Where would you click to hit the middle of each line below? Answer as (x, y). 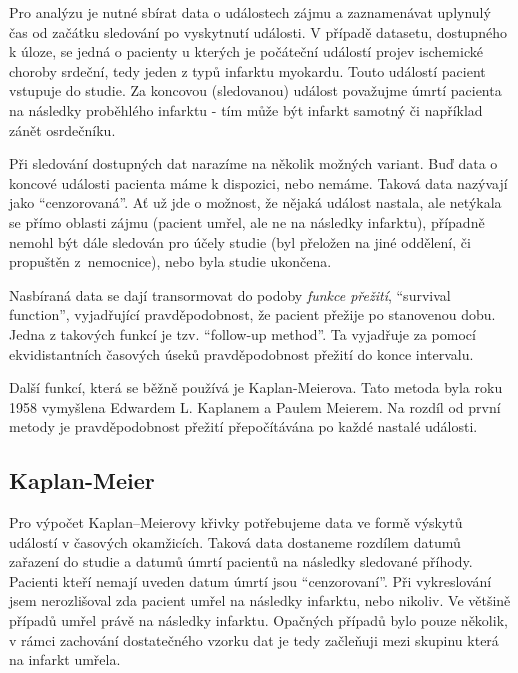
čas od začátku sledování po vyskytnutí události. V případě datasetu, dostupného (258, 31)
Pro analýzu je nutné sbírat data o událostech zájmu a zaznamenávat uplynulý (250, 12)
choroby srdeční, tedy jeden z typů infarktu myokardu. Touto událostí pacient (247, 70)
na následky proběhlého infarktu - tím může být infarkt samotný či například (246, 109)
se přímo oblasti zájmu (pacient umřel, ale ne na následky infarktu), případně (247, 221)
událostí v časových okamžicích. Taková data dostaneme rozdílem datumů (235, 541)
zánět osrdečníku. (62, 129)
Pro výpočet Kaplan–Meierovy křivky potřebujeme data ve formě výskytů (236, 522)
